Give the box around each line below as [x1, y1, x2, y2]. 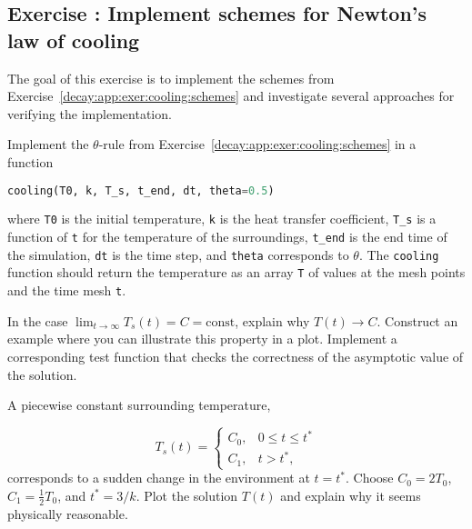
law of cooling [7, 25, 140, 54]
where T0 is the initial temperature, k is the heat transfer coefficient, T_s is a [7, 209, 437, 228]
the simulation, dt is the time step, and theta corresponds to [7, 245, 349, 264]
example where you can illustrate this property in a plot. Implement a [7, 329, 397, 348]
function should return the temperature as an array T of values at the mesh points [7, 263, 466, 282]
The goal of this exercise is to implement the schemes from [7, 68, 335, 87]
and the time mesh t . [7, 281, 126, 300]
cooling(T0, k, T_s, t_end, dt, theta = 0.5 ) [7, 184, 275, 197]
